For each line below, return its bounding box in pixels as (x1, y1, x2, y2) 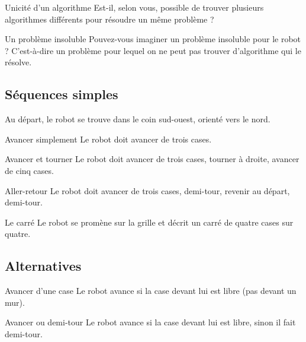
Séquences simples (5, 85, 118, 103)
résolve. (5, 56, 32, 68)
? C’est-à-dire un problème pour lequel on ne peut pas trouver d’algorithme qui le (5, 44, 301, 56)
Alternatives (5, 256, 82, 275)
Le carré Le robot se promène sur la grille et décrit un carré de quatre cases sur (5, 216, 294, 228)
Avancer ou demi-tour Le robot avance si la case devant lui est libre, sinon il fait (5, 316, 296, 328)
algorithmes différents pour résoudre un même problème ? (5, 12, 214, 25)
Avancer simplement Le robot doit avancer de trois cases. (5, 132, 212, 145)
